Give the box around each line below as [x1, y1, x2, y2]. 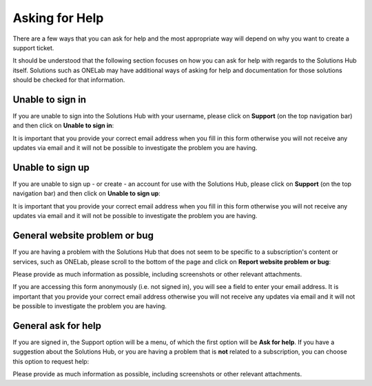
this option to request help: [12, 357, 90, 365]
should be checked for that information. [12, 76, 125, 84]
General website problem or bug [12, 230, 154, 242]
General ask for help [12, 320, 101, 332]
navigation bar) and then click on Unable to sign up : [12, 189, 161, 197]
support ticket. [12, 43, 54, 52]
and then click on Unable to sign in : [12, 121, 114, 130]
